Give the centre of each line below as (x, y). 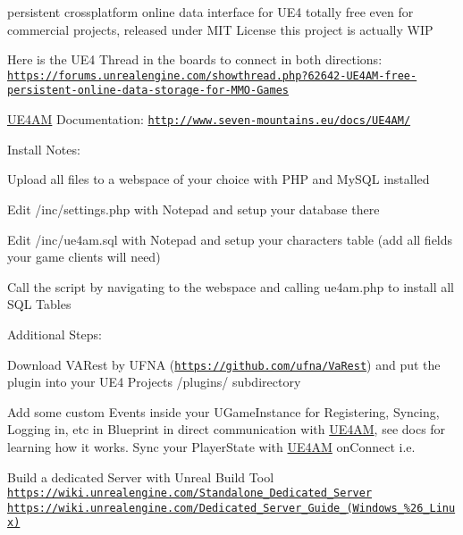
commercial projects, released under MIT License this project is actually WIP (220, 29)
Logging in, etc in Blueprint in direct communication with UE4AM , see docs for (227, 429)
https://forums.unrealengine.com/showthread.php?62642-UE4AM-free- (212, 75)
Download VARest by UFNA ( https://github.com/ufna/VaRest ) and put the (224, 364)
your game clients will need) (84, 257)
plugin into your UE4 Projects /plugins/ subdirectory (154, 382)
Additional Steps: (55, 334)
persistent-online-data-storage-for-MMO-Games (148, 91)
